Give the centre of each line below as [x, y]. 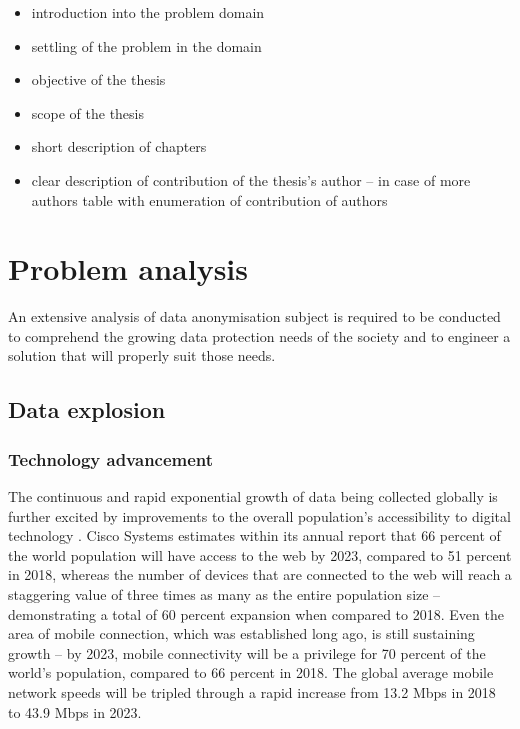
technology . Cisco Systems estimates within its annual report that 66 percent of [254, 535]
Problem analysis [128, 268]
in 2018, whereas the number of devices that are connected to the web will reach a [260, 574]
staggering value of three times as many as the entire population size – [224, 594]
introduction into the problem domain [148, 12]
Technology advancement [111, 458]
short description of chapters [119, 146]
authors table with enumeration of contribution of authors [209, 199]
